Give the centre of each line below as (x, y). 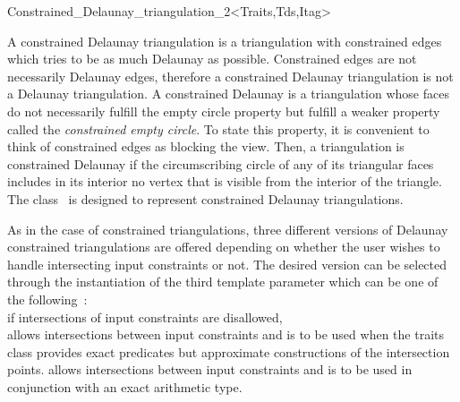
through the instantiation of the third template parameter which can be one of (223, 282)
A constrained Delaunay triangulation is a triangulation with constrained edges (225, 41)
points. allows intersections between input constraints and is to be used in (210, 369)
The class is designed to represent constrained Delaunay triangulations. (205, 198)
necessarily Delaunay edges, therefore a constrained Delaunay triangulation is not (230, 76)
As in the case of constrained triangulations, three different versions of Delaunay (228, 229)
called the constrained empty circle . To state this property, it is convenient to (218, 128)
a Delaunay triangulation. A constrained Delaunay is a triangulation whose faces (228, 94)
